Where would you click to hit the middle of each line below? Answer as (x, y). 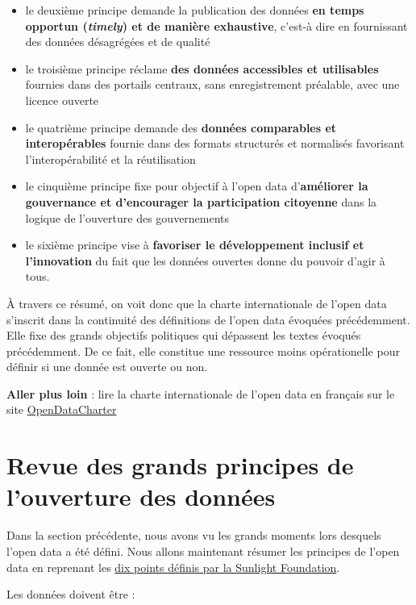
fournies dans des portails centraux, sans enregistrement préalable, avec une (212, 84)
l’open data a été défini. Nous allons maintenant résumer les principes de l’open (203, 551)
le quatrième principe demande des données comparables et (181, 127)
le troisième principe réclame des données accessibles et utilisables (202, 68)
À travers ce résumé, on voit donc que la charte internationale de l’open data (197, 303)
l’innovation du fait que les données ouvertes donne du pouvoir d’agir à (205, 260)
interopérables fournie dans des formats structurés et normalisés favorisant (215, 143)
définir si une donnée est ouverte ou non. (107, 367)
